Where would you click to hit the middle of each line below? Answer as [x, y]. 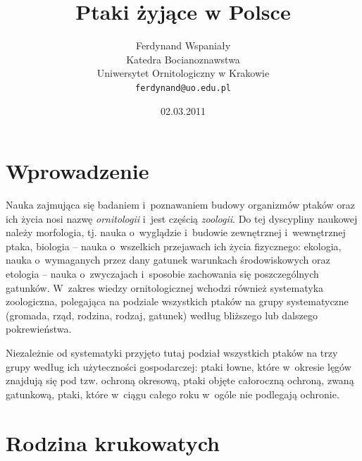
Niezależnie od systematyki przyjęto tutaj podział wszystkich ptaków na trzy [172, 353]
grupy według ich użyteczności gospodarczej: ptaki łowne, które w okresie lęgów [179, 366]
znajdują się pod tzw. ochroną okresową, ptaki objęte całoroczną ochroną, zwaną [180, 380]
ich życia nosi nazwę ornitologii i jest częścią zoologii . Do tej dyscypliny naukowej [182, 218]
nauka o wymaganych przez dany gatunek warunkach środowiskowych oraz [168, 260]
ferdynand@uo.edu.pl [183, 88]
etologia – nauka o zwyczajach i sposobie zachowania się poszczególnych [162, 274]
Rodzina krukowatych [113, 442]
